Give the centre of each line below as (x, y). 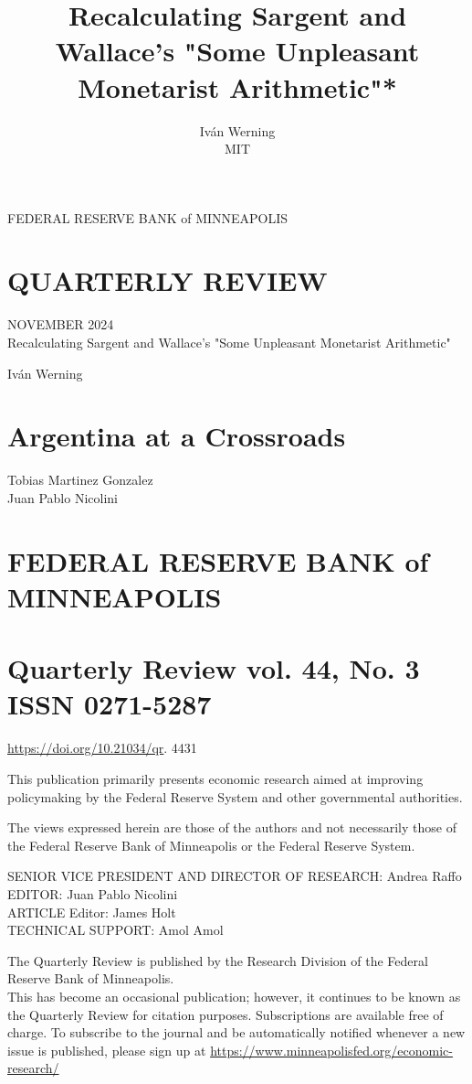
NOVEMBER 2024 (61, 324)
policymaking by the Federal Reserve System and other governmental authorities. (235, 796)
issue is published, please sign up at (107, 1050)
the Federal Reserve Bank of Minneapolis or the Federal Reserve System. (211, 845)
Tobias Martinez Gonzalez (80, 480)
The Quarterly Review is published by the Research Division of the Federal (218, 960)
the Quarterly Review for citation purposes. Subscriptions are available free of (226, 1014)
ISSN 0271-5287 (110, 704)
